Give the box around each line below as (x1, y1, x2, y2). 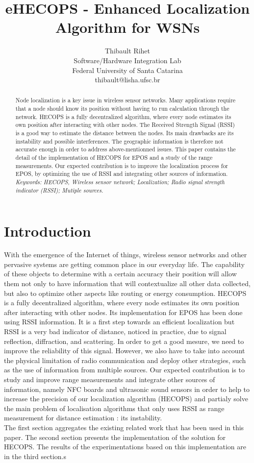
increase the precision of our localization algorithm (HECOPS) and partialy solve (4, 393, 248, 404)
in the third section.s (4, 451, 66, 461)
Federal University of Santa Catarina (72, 65, 183, 75)
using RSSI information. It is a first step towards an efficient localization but (4, 317, 235, 327)
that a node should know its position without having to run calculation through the (15, 104, 229, 113)
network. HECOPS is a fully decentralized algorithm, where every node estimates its (15, 112, 231, 121)
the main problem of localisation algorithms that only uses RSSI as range (4, 403, 225, 413)
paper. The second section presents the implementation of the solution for (4, 432, 226, 442)
